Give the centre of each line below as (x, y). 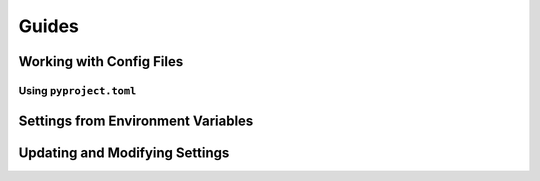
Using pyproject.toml (77, 90)
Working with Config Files (101, 61)
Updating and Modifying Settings (124, 152)
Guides (49, 26)
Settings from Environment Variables (136, 120)
